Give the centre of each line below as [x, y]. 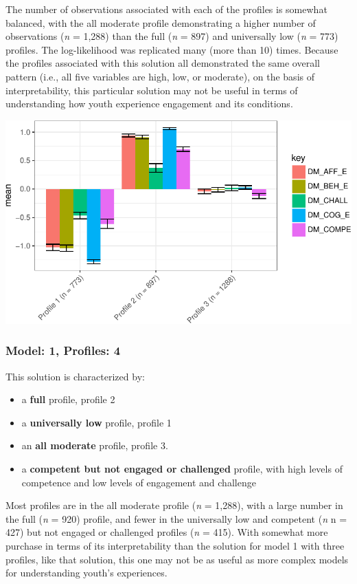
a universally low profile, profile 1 [96, 422]
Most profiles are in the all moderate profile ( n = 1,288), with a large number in [174, 505]
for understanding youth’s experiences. [87, 573]
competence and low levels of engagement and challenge [139, 482]
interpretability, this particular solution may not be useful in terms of [152, 90]
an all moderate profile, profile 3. [95, 445]
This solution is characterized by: [75, 376]
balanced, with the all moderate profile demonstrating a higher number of [161, 22]
